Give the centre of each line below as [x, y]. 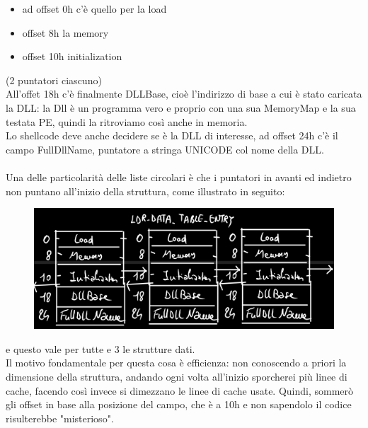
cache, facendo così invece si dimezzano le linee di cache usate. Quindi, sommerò [180, 390]
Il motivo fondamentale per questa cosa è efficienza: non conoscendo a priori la [176, 363]
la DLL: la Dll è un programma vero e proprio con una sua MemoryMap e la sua [181, 107]
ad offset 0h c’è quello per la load [94, 8]
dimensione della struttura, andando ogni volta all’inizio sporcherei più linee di [177, 377]
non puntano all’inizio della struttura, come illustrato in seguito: [145, 191]
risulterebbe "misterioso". [60, 418]
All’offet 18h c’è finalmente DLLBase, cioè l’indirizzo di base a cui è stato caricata [184, 94]
